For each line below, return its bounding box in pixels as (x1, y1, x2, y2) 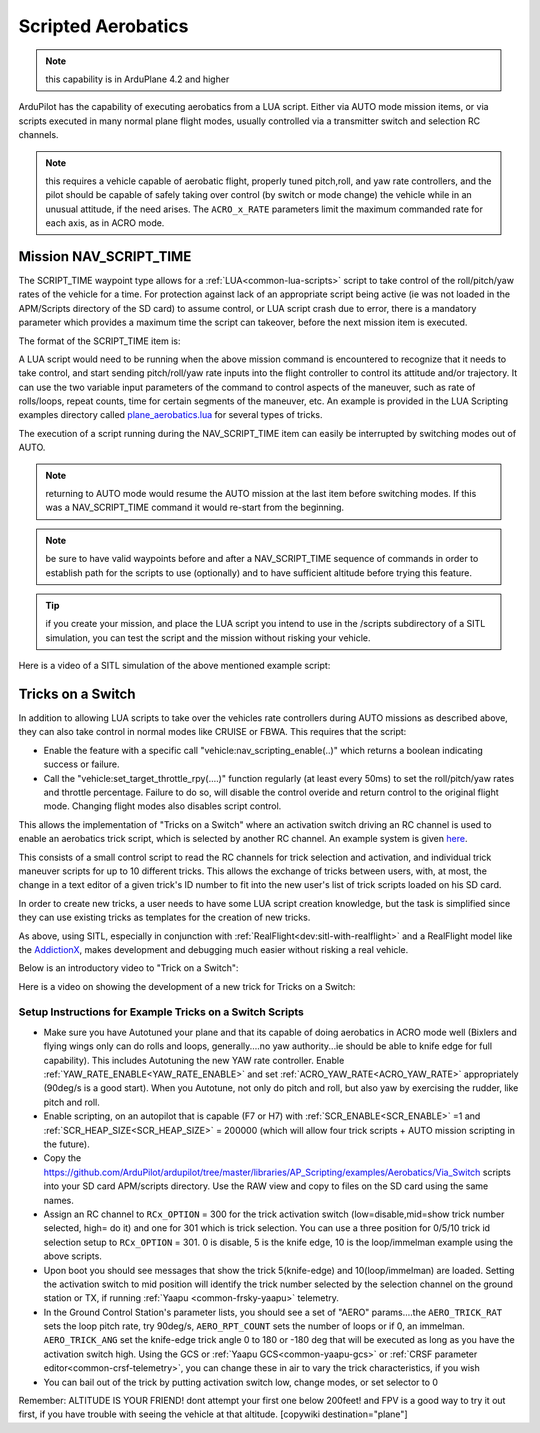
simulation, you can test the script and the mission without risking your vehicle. (45, 631, 371, 644)
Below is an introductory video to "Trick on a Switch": (18, 962, 239, 974)
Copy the (43, 1152, 82, 1164)
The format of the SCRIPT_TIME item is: (18, 335, 181, 347)
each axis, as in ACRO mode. (45, 217, 165, 229)
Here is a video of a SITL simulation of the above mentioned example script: (18, 660, 331, 672)
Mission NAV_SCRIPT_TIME (18, 248, 192, 265)
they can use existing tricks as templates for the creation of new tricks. (18, 911, 311, 924)
